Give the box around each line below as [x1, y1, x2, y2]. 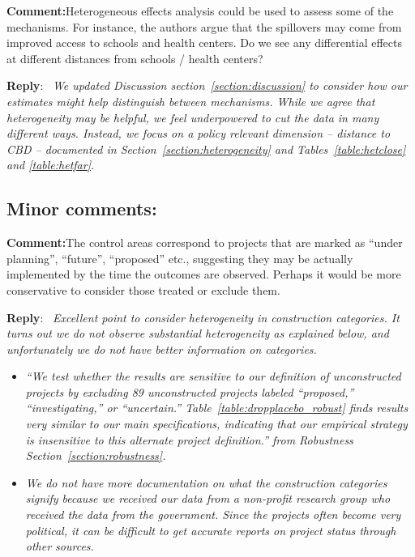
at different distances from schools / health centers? [6, 49, 263, 66]
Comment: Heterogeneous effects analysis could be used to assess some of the [6, 2, 394, 19]
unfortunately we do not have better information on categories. [6, 340, 317, 357]
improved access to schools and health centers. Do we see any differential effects [6, 34, 403, 51]
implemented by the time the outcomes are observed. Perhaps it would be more [6, 266, 401, 283]
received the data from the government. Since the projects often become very [25, 506, 401, 523]
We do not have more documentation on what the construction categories [25, 474, 387, 491]
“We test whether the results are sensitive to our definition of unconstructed [25, 368, 401, 385]
